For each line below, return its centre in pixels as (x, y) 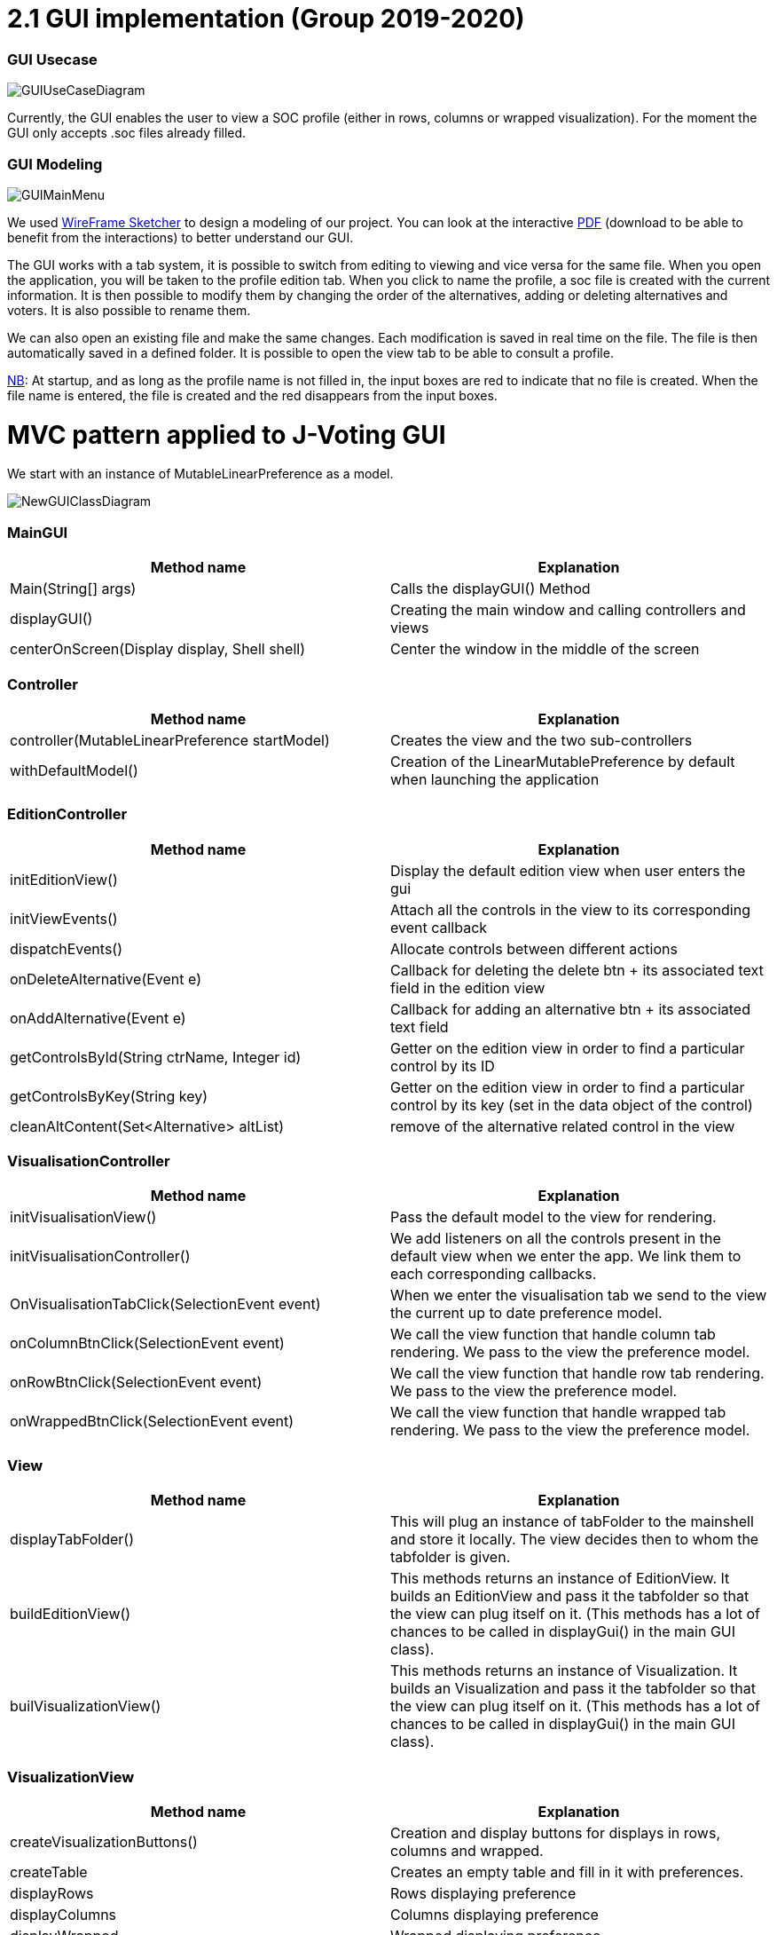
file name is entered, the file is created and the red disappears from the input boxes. (252, 395)
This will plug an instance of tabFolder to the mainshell (572, 1522)
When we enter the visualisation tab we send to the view (579, 1295)
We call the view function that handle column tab (553, 1335)
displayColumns (63, 1914)
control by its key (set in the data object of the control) (572, 1105)
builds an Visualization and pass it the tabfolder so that (573, 1689)
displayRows (52, 1893)
